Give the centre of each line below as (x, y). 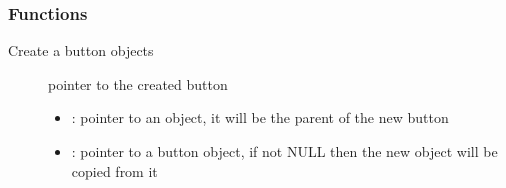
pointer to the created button (138, 83)
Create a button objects (81, 50)
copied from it (114, 170)
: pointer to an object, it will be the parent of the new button (260, 117)
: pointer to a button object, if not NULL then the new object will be (284, 151)
